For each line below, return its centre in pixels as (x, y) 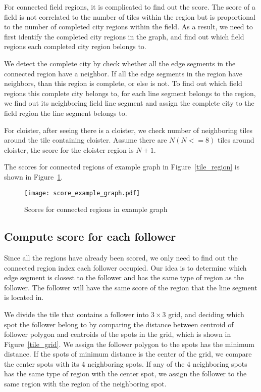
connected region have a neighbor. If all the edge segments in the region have (123, 73)
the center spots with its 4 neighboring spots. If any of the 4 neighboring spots (126, 363)
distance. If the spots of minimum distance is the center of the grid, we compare (128, 354)
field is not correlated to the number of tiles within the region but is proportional (130, 16)
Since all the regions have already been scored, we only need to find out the (121, 257)
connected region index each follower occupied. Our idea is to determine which (125, 267)
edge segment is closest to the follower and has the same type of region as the (124, 277)
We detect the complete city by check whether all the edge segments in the (120, 63)
